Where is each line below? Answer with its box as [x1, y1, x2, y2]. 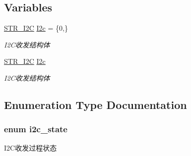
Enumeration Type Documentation [4, 97, 187, 112]
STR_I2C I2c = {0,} [4, 23, 68, 33]
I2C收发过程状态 [4, 142, 57, 153]
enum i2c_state [4, 123, 67, 135]
